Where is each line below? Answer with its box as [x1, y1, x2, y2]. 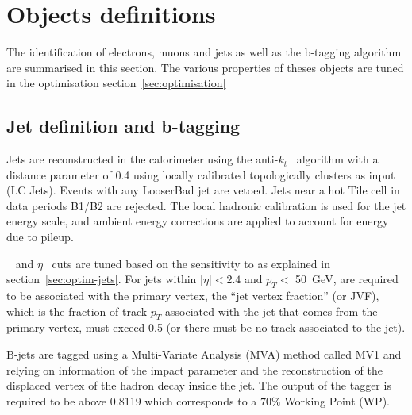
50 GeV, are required [295, 271, 399, 287]
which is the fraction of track [6, 302, 148, 319]
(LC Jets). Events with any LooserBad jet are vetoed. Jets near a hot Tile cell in [6, 182, 400, 198]
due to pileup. [6, 229, 74, 245]
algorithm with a [296, 151, 379, 167]
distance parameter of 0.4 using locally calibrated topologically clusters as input [6, 166, 395, 183]
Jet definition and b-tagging [6, 113, 241, 138]
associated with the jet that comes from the [164, 302, 378, 319]
